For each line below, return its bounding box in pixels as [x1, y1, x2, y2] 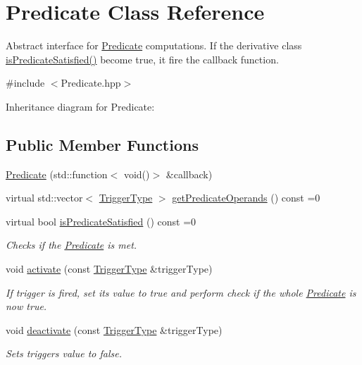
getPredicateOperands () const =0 [172, 190, 320, 205]
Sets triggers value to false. [6, 346, 122, 361]
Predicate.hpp [61, 75, 121, 90]
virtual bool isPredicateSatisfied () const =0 [6, 214, 196, 228]
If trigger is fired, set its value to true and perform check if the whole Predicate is [6, 285, 356, 299]
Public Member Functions [6, 133, 199, 155]
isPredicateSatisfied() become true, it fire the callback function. [6, 51, 279, 66]
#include [6, 75, 45, 90]
